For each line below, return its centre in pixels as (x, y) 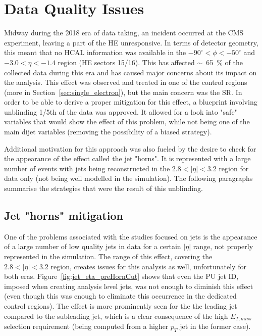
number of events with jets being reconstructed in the (87, 168)
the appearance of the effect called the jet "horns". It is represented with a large (127, 158)
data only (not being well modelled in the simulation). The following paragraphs (128, 178)
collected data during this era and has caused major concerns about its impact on (130, 72)
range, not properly (223, 246)
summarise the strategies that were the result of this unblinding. (103, 188)
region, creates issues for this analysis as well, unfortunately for (148, 266)
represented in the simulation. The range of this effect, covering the (108, 256)
